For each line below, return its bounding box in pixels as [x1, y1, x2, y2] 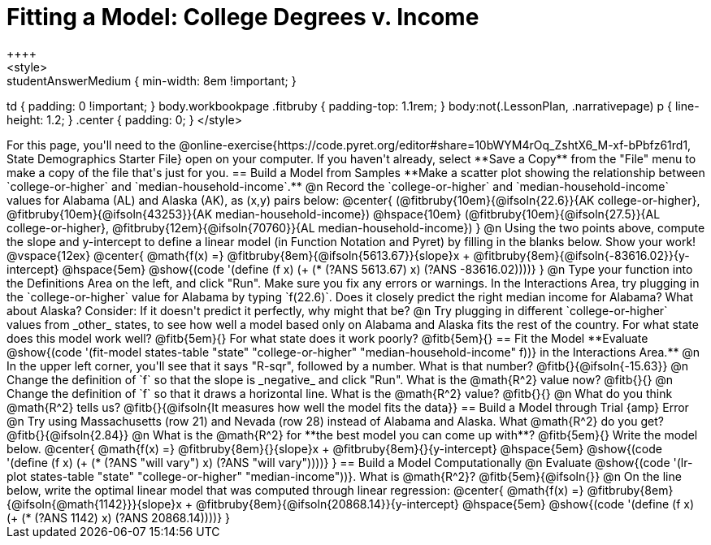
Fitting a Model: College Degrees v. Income [7, 3, 479, 31]
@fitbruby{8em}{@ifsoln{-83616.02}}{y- [473, 248, 690, 262]
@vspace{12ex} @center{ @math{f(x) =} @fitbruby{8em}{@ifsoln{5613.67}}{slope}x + [7, 248, 470, 262]
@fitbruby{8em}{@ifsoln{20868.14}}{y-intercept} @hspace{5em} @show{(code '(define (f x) [195, 496, 695, 511]
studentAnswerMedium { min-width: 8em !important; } [7, 73, 297, 88]
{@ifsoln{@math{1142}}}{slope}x [7, 496, 182, 511]
